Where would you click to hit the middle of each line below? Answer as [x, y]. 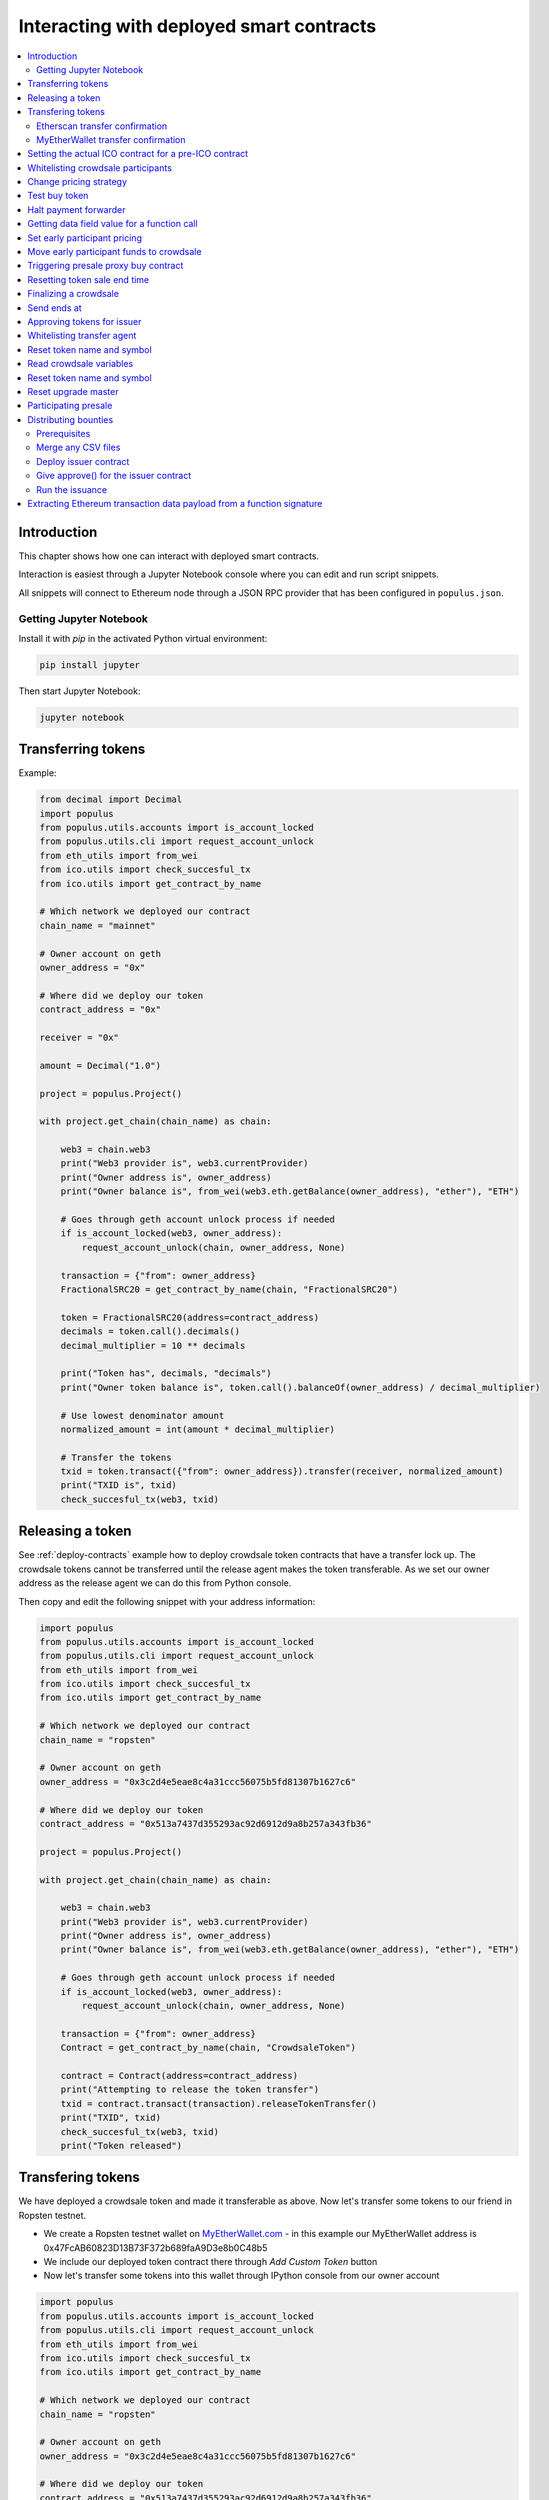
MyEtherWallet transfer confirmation [111, 139]
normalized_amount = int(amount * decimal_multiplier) [197, 1429]
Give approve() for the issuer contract [114, 476]
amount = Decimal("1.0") [100, 1065]
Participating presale [70, 406]
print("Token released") [121, 2145]
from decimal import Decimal [111, 799]
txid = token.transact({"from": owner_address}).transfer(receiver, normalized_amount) [282, 1471]
